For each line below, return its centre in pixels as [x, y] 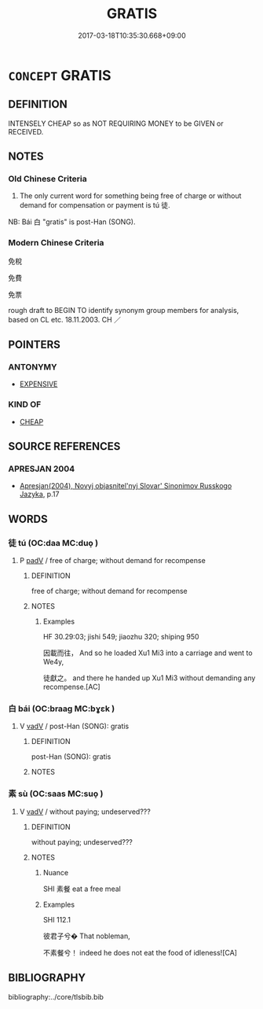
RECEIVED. [26, 131]
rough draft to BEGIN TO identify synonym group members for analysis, [124, 310]
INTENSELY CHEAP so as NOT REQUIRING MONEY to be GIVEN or [116, 123]
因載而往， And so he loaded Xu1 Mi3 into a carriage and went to [148, 653]
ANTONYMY [33, 367]
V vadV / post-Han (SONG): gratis [74, 726]
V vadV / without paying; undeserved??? [85, 812]
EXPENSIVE [38, 384]
